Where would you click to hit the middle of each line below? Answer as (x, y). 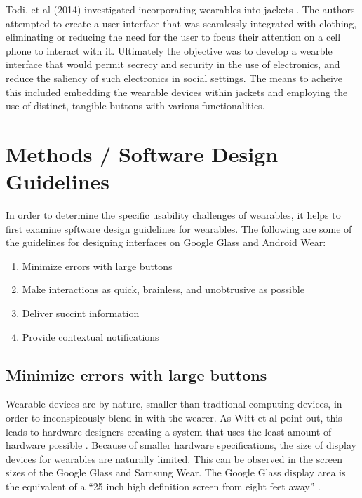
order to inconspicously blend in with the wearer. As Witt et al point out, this (174, 418)
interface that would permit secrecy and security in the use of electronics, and (173, 64)
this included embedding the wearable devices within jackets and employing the (177, 92)
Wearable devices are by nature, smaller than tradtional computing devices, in (174, 404)
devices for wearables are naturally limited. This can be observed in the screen (174, 458)
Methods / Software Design (142, 153)
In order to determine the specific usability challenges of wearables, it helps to (173, 215)
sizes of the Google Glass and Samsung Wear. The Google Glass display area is (176, 472)
